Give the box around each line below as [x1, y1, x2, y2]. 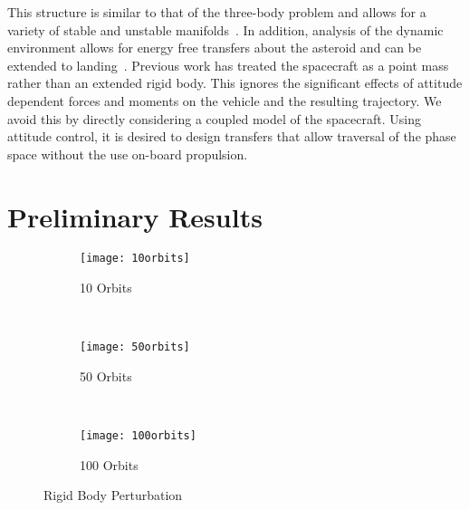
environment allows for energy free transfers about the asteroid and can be [7, 38, 422, 57]
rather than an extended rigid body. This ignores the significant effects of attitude [7, 73, 463, 92]
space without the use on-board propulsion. [7, 144, 248, 163]
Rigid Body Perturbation [43, 486, 183, 505]
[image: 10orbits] [80, 252, 190, 265]
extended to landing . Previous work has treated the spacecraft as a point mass [7, 55, 449, 74]
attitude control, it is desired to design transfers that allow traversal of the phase [7, 127, 456, 146]
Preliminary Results [7, 197, 263, 235]
